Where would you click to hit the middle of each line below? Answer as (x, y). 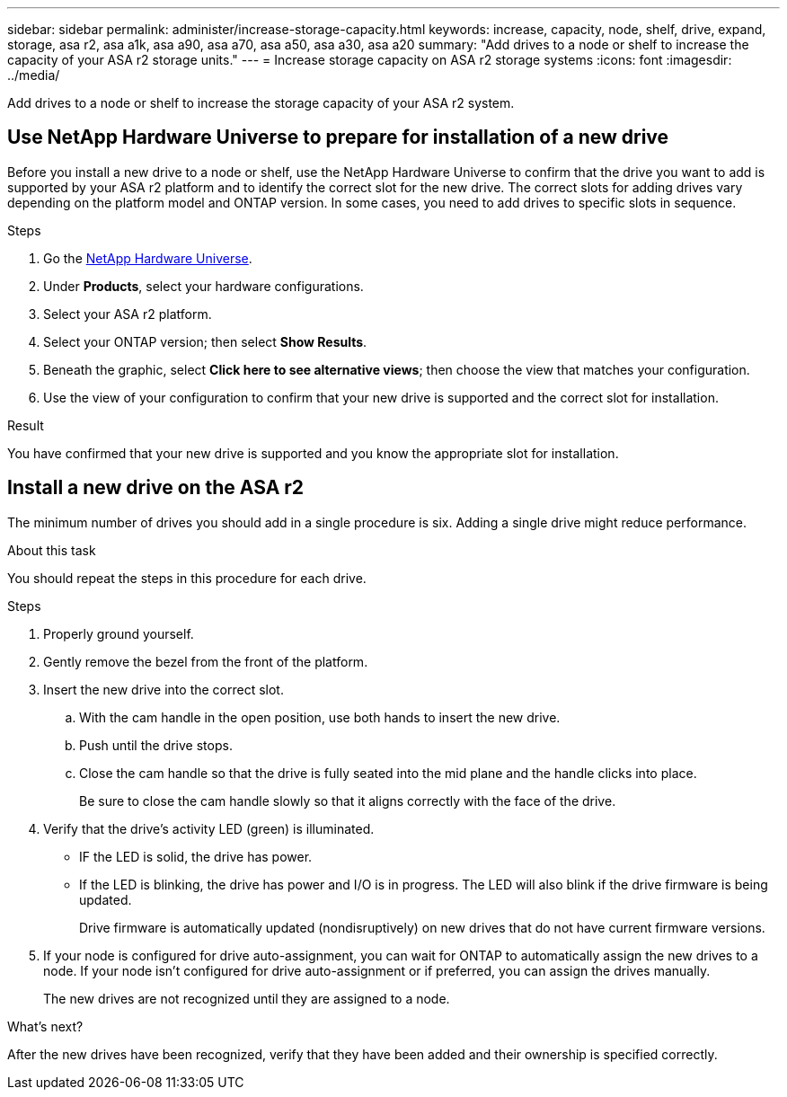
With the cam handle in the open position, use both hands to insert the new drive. (320, 717)
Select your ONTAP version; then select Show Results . (205, 341)
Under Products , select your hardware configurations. (203, 286)
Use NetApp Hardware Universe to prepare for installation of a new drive (338, 137)
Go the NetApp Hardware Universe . (148, 258)
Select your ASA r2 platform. (128, 314)
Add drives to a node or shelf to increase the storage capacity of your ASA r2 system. (261, 103)
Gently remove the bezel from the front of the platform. (206, 661)
